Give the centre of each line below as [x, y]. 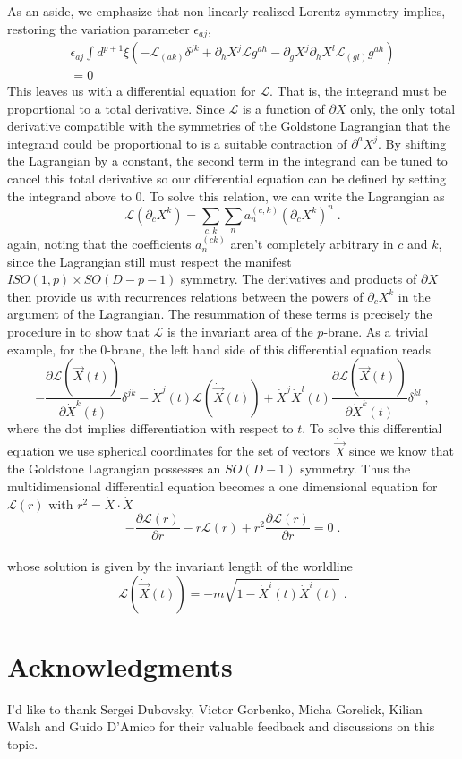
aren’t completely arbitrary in [312, 244]
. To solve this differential [372, 427]
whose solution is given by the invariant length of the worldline [180, 565]
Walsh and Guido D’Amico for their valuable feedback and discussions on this [221, 726]
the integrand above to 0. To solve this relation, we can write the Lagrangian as [226, 196]
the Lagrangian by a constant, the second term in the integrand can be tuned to [227, 161]
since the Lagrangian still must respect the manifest [150, 261]
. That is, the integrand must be [358, 91]
